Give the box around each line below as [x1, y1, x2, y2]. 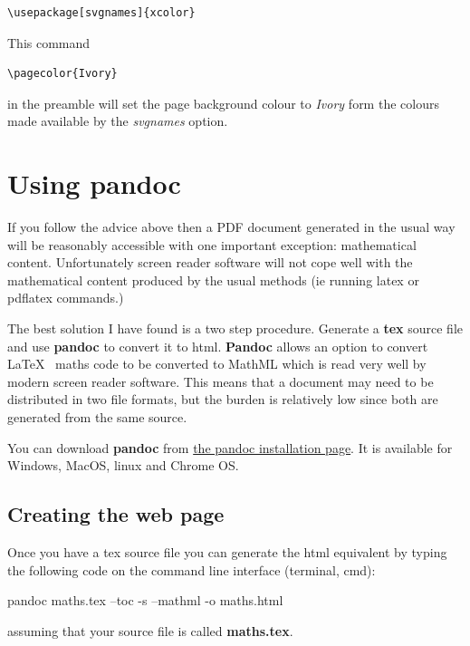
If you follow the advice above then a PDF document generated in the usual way [7, 217, 456, 236]
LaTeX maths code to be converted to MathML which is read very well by [7, 354, 427, 373]
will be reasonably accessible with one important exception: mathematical [7, 235, 417, 254]
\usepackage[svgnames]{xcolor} [7, 6, 196, 19]
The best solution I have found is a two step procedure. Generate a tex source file [7, 319, 464, 338]
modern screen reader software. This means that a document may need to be [7, 371, 434, 390]
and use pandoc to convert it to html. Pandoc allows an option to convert [7, 336, 428, 355]
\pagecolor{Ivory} [7, 67, 118, 81]
